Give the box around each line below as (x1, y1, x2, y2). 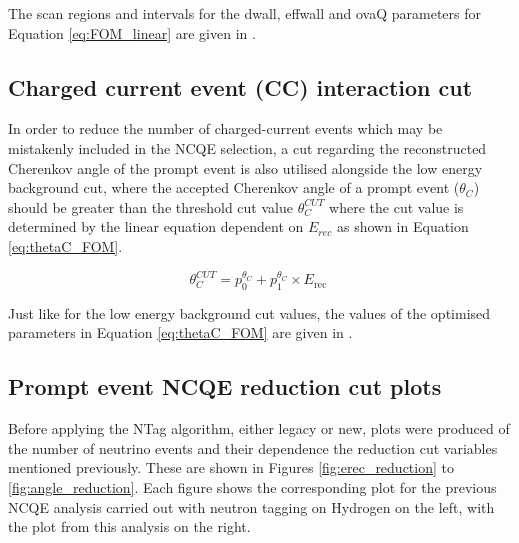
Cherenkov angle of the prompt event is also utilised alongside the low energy (8, 157, 483, 178)
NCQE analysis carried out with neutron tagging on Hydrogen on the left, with (8, 496, 495, 517)
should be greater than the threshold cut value (8, 196, 293, 217)
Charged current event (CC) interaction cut (8, 71, 473, 102)
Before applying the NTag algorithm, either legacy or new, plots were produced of (8, 418, 510, 439)
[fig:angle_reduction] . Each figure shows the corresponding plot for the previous (8, 477, 497, 498)
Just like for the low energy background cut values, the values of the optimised (8, 302, 491, 323)
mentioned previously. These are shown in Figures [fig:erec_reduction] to (8, 457, 454, 478)
